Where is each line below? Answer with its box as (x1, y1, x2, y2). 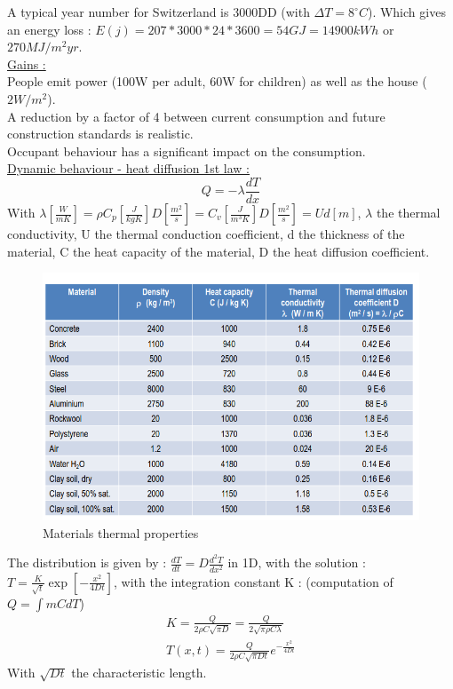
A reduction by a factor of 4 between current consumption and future (7, 107, 385, 125)
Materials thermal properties (43, 523, 199, 542)
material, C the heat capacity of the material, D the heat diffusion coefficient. (7, 242, 430, 260)
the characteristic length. (71, 663, 207, 682)
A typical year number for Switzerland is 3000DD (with (7, 3, 310, 20)
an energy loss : (7, 20, 91, 38)
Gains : (7, 54, 46, 73)
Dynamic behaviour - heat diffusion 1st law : (7, 159, 250, 178)
